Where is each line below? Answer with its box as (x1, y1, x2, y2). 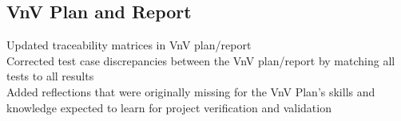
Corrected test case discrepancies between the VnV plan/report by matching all (6, 52, 395, 68)
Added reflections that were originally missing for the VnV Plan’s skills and (6, 83, 375, 100)
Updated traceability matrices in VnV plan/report (6, 37, 252, 53)
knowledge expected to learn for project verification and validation (6, 99, 332, 115)
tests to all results (6, 68, 94, 84)
